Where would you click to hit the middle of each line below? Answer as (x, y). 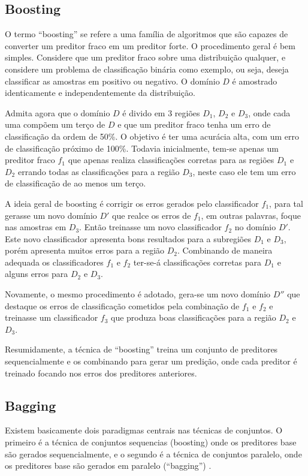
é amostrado (255, 81)
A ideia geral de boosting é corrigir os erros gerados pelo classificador (132, 203)
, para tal (286, 203)
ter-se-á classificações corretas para (197, 262)
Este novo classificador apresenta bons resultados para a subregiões (128, 238)
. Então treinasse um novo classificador (150, 227)
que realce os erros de (152, 215)
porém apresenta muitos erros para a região (85, 250)
